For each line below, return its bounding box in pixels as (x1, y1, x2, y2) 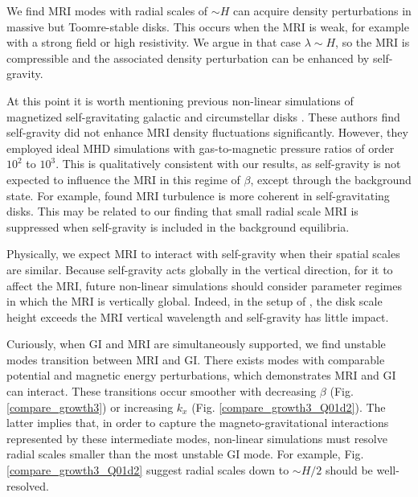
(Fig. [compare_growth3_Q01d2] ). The (191, 398, 386, 415)
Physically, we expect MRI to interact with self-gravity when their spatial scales (6, 245, 400, 262)
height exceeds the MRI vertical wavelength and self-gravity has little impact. (6, 308, 389, 325)
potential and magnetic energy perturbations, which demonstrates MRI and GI (6, 367, 396, 384)
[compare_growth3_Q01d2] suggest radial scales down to (6, 462, 289, 479)
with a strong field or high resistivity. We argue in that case (6, 34, 301, 51)
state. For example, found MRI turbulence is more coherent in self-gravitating (6, 187, 390, 203)
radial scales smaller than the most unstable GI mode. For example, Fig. (6, 446, 364, 462)
